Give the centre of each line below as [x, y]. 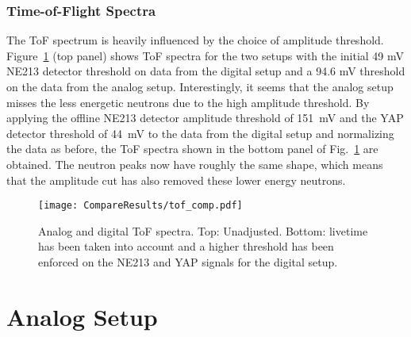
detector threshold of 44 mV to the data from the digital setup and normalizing [200, 133]
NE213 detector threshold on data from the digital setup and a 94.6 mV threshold [206, 71]
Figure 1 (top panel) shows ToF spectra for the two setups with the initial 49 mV [205, 55]
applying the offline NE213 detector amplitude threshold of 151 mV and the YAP [205, 118]
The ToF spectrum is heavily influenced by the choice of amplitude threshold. [195, 40]
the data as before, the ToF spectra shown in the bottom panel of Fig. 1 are [192, 149]
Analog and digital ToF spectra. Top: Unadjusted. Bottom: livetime [203, 230]
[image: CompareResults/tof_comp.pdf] [140, 206]
